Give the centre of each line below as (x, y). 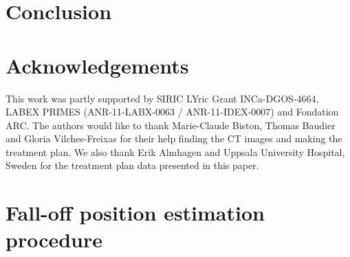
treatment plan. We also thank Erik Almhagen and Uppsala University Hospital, (175, 152)
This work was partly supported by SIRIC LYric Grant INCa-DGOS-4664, (162, 98)
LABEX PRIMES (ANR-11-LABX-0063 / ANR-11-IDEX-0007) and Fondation (172, 112)
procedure (54, 239)
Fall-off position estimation (135, 213)
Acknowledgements (97, 65)
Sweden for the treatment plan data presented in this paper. (132, 165)
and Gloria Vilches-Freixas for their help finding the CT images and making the (174, 138)
